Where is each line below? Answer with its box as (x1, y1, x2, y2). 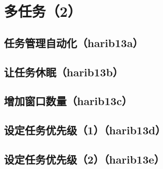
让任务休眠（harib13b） (4, 64, 123, 79)
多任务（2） (4, 1, 82, 21)
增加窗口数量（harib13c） (4, 93, 133, 109)
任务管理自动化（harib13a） (4, 35, 144, 50)
